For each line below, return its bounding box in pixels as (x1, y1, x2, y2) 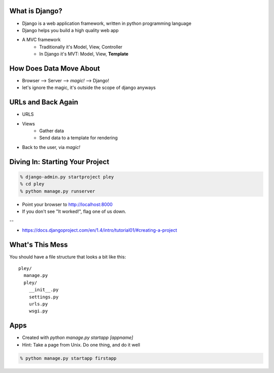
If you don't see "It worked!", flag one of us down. (22, 208, 126, 214)
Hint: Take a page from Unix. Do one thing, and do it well (22, 341, 141, 348)
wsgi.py (28, 308, 48, 314)
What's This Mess (9, 240, 68, 249)
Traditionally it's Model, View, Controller (39, 44, 123, 50)
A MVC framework (22, 37, 61, 43)
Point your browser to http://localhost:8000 (22, 201, 113, 207)
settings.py (28, 294, 59, 300)
